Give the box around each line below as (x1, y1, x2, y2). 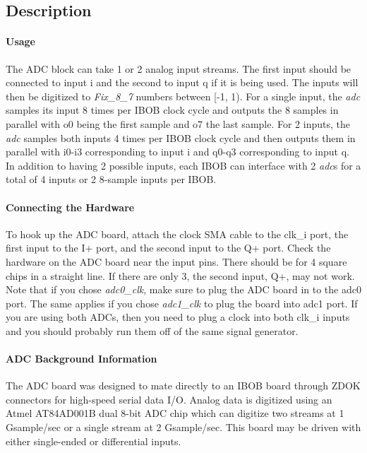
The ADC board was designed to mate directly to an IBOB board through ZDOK (6, 378, 361, 393)
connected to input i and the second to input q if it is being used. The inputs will (6, 75, 359, 90)
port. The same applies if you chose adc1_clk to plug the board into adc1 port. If (6, 295, 358, 310)
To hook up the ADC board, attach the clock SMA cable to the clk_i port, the (6, 226, 349, 241)
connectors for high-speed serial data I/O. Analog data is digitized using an (6, 392, 332, 406)
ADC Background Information (6, 351, 157, 366)
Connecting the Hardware (6, 199, 135, 214)
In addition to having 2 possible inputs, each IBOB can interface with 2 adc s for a (6, 158, 361, 172)
